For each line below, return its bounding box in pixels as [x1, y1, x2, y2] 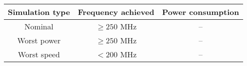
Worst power [17, 35, 61, 46]
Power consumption [162, 6, 239, 17]
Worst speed [18, 49, 60, 60]
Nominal [24, 21, 54, 32]
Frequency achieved [77, 6, 154, 17]
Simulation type [8, 6, 70, 17]
